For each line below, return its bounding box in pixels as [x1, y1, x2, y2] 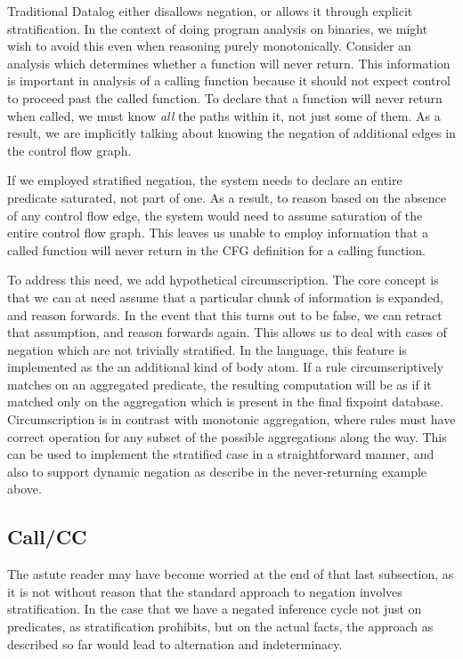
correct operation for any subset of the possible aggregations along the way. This [7, 427, 447, 446]
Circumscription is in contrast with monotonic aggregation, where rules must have [7, 410, 456, 429]
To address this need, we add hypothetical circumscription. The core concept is [7, 270, 439, 289]
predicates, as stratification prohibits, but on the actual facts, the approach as [7, 617, 434, 636]
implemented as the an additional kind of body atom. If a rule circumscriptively [7, 358, 443, 376]
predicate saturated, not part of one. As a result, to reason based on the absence [7, 188, 446, 206]
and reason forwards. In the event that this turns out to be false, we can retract [7, 305, 443, 324]
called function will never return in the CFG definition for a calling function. [7, 240, 426, 259]
